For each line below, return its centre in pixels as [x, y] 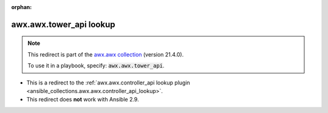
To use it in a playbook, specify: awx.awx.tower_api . [96, 66]
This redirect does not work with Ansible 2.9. [83, 100]
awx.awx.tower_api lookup [63, 24]
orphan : [22, 7]
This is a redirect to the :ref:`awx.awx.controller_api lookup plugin [108, 83]
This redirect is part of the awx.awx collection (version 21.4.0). [106, 54]
